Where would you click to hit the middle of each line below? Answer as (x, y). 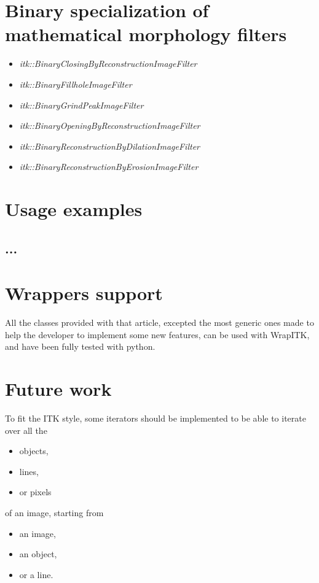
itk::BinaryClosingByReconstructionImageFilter (108, 64)
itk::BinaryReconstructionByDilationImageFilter (109, 146)
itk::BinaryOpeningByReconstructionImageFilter (110, 125)
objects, (34, 451)
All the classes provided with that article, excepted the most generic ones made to (159, 322)
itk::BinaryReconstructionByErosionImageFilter (109, 167)
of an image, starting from (54, 513)
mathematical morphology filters (146, 34)
